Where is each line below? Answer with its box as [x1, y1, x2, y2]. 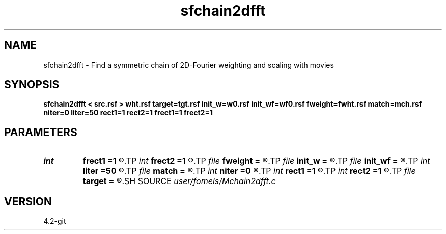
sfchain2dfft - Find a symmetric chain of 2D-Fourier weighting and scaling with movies [43, 60, 334, 69]
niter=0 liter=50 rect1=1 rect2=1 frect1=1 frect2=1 [43, 108, 213, 117]
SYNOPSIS [4, 78, 60, 91]
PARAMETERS [4, 125, 77, 139]
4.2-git [43, 217, 66, 226]
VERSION [4, 195, 52, 208]
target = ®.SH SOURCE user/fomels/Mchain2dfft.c [82, 176, 276, 187]
